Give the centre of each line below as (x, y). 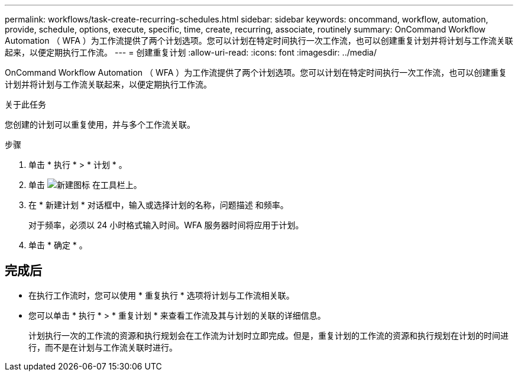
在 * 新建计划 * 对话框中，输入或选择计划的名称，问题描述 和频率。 (158, 205)
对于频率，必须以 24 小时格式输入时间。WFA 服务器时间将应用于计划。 (166, 225)
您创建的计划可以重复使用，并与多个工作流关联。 (100, 124)
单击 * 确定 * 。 (58, 245)
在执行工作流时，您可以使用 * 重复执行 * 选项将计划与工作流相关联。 (161, 295)
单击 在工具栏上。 (85, 185)
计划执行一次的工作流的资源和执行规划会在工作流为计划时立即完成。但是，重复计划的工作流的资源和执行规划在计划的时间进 (268, 335)
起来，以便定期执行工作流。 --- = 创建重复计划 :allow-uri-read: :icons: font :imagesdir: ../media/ (191, 52)
